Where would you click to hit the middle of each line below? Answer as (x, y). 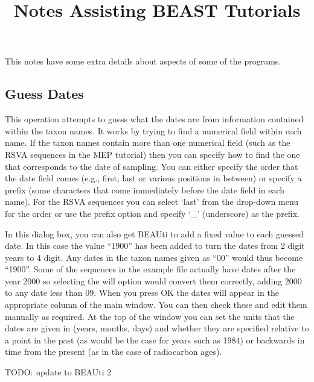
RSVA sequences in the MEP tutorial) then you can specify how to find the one (152, 154)
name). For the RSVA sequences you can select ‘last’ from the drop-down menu (152, 202)
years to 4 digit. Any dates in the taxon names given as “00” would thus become (154, 257)
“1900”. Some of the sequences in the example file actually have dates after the (150, 269)
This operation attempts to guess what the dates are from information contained (154, 119)
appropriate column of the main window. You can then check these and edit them (156, 305)
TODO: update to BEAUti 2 (58, 372)
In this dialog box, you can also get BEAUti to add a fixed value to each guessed (154, 233)
